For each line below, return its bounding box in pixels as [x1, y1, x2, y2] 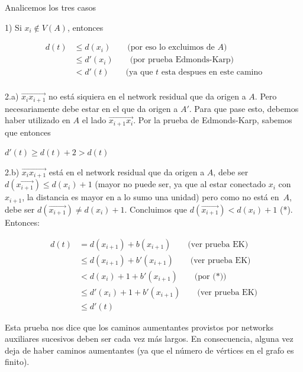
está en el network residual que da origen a [49, 166, 205, 178]
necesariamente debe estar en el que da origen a [5, 102, 178, 114]
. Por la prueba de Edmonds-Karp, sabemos [133, 114, 292, 126]
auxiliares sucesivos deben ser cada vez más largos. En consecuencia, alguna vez [5, 332, 294, 345]
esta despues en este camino [161, 68, 263, 77]
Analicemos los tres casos [5, 1, 96, 13]
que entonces [5, 126, 51, 138]
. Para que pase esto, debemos [189, 102, 299, 114]
